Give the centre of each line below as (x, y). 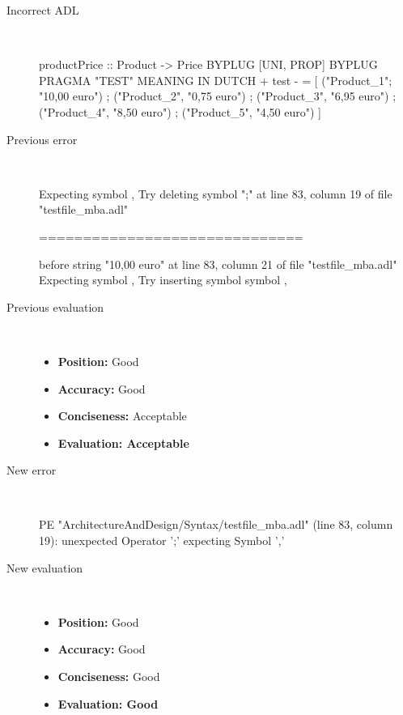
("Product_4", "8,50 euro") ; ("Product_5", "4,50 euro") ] (180, 111)
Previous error (42, 139)
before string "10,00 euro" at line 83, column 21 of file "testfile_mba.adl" (218, 264)
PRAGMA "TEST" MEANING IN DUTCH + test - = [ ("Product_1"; (216, 80)
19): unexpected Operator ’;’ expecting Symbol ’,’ (162, 541)
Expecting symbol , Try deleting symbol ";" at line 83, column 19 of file (216, 193)
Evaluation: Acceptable (123, 443)
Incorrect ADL (43, 10)
